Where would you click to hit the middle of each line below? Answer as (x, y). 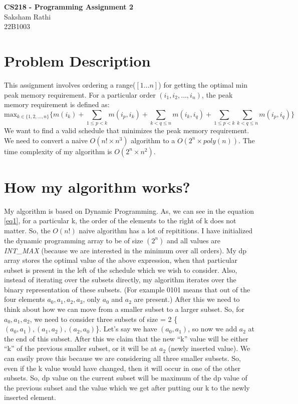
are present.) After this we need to (187, 299)
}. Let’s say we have (126, 329)
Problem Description (77, 60)
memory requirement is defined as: (57, 104)
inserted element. (30, 397)
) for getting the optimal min (203, 84)
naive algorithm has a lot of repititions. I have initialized (166, 230)
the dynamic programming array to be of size (74, 240)
